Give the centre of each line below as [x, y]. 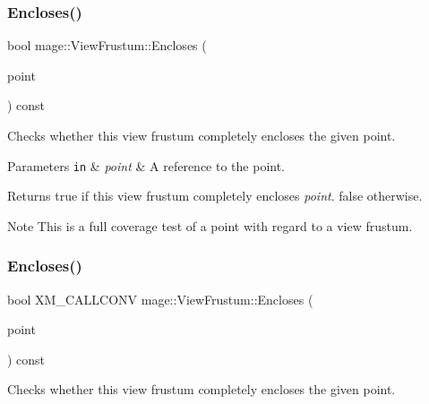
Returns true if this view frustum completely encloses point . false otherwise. [215, 196]
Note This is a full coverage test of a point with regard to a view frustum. [210, 225]
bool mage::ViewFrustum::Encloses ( [107, 45]
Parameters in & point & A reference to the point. [146, 165]
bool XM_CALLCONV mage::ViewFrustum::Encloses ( [160, 299]
